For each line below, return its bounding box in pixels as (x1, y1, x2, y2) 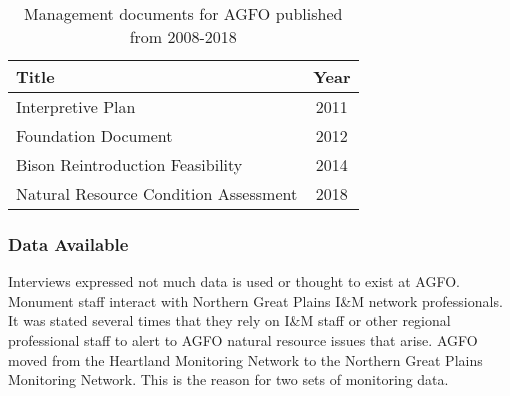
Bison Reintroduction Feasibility (16, 153, 243, 176)
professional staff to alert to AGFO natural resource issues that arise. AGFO (8, 330, 478, 350)
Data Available (8, 231, 129, 256)
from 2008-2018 (129, 25, 237, 48)
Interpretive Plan (16, 95, 136, 118)
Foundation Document (16, 124, 173, 147)
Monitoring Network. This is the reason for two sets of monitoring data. (8, 369, 449, 390)
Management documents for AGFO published (24, 2, 343, 25)
